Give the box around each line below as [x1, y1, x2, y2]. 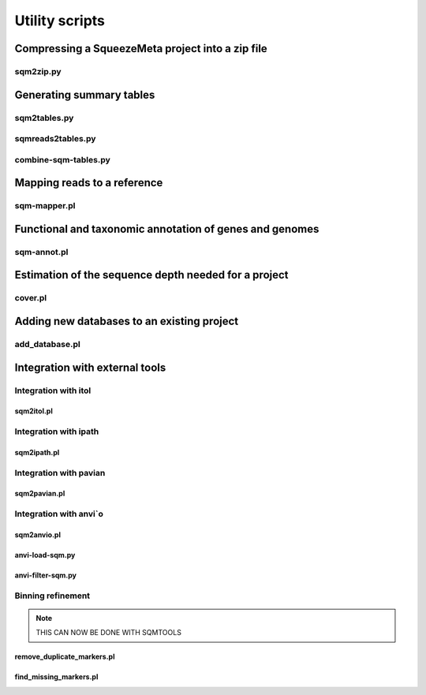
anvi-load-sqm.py [14, 551, 76, 560]
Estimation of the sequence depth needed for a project [14, 268, 289, 282]
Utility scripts [14, 12, 106, 29]
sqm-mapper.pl [14, 200, 76, 211]
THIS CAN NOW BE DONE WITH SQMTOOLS [35, 628, 181, 637]
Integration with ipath [14, 426, 99, 437]
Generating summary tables [14, 88, 155, 102]
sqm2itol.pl [14, 406, 53, 416]
